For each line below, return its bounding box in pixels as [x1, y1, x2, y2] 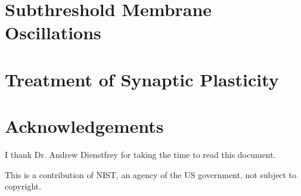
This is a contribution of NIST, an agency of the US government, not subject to [5, 168, 297, 181]
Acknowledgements [5, 114, 164, 138]
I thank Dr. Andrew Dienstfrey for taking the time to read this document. [5, 148, 276, 161]
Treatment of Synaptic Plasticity [5, 67, 279, 91]
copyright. [5, 180, 42, 192]
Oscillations [5, 20, 101, 45]
